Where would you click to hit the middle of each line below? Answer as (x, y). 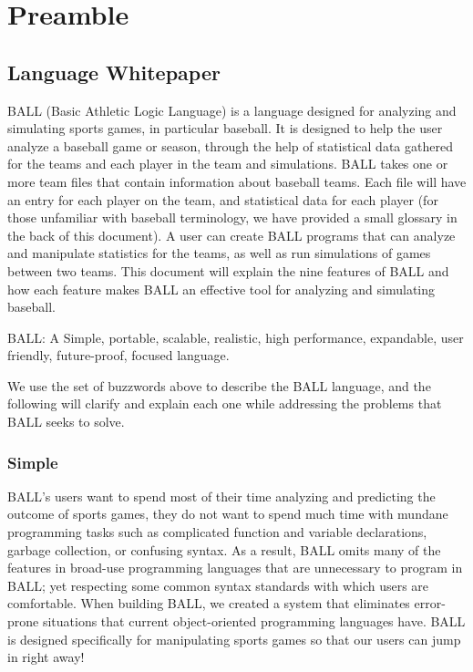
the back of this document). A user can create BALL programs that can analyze (231, 235)
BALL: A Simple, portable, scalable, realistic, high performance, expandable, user (236, 337)
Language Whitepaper (114, 72)
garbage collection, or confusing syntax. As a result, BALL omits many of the (224, 549)
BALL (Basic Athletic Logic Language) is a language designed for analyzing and (232, 110)
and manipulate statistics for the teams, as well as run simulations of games (219, 253)
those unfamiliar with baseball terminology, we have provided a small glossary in (232, 217)
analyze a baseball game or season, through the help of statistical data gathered (230, 145)
